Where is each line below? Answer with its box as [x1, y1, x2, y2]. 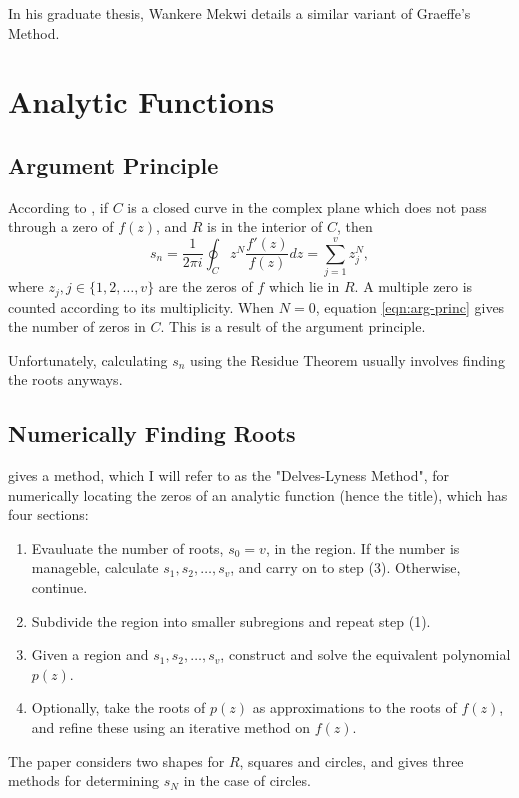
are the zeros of [158, 276, 253, 297]
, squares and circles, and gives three [239, 750, 464, 771]
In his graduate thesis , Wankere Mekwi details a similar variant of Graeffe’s [8, 3, 471, 23]
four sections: [8, 504, 89, 525]
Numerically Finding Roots [8, 418, 296, 449]
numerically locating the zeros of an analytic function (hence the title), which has [8, 484, 508, 505]
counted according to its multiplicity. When [8, 296, 275, 317]
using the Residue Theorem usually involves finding [190, 349, 505, 370]
